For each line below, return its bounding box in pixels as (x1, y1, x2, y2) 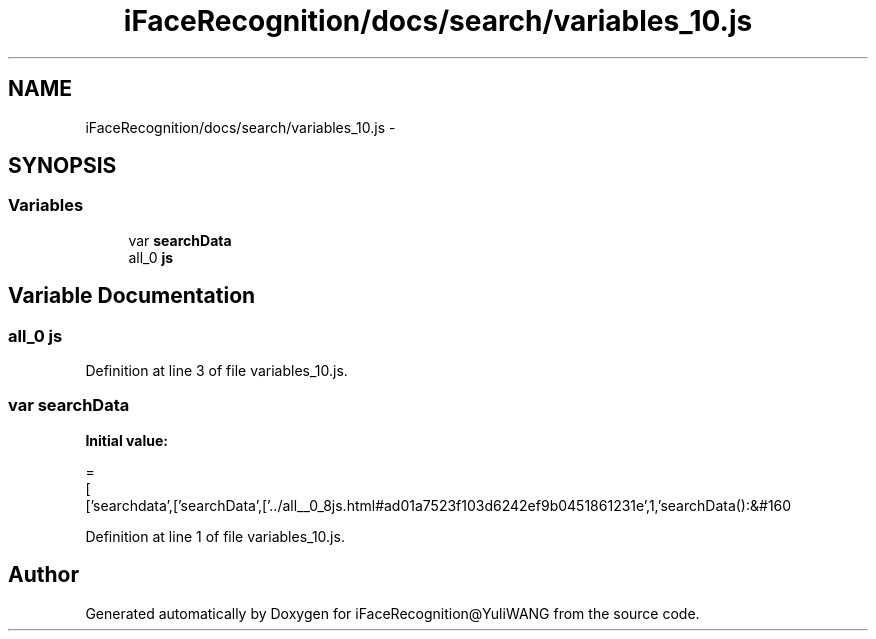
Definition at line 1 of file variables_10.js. (85, 527, 345, 545)
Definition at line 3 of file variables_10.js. (85, 362, 348, 380)
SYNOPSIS (8, 153, 117, 179)
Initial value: (85, 431, 168, 449)
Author (8, 562, 79, 588)
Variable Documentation (8, 283, 256, 309)
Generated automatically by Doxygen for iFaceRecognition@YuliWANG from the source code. (85, 604, 700, 622)
